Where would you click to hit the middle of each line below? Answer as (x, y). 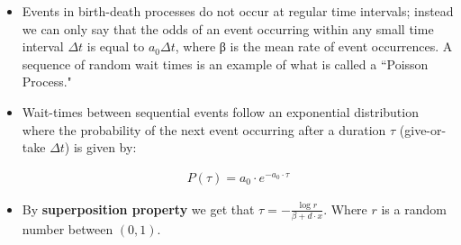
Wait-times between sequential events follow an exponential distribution (220, 111)
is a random (414, 209)
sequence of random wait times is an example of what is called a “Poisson (225, 64)
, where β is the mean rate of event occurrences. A (314, 46)
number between (68, 229)
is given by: (105, 147)
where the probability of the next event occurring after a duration (204, 129)
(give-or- (423, 129)
